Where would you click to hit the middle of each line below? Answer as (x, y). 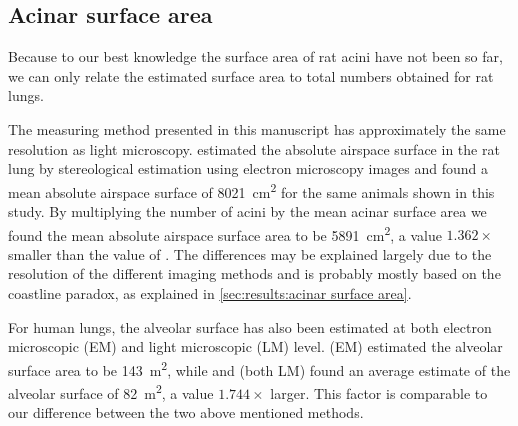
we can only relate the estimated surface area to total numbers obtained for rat (251, 75)
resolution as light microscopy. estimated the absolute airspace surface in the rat (254, 148)
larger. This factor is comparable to (379, 392)
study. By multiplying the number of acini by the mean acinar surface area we (247, 211)
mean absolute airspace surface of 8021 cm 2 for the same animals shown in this (251, 190)
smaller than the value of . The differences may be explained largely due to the (250, 253)
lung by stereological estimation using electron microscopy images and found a (248, 168)
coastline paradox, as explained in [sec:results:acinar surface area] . (210, 293)
